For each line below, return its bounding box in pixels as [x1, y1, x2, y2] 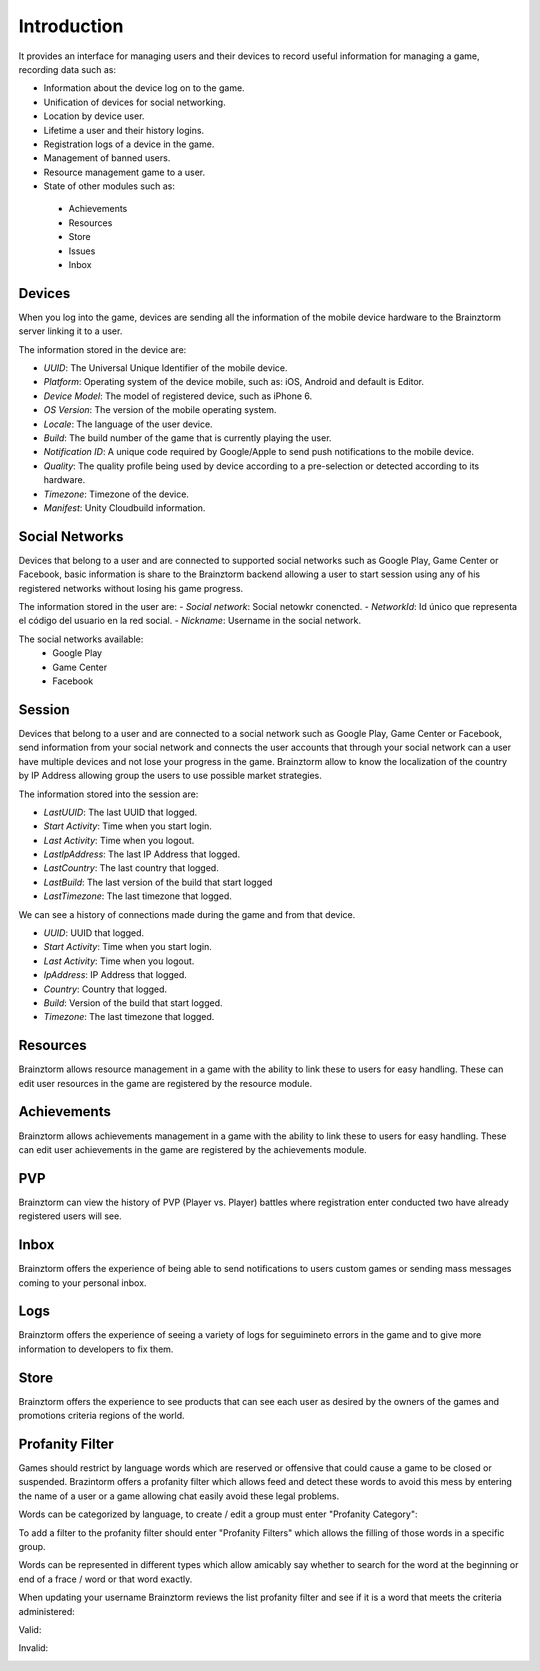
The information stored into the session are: [18, 788, 199, 800]
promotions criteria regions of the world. [18, 1410, 185, 1422]
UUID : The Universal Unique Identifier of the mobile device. [43, 362, 288, 374]
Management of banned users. [43, 152, 171, 164]
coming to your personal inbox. [18, 1276, 147, 1289]
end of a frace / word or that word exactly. [18, 1573, 193, 1585]
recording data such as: [18, 63, 117, 75]
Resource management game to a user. [43, 166, 206, 178]
